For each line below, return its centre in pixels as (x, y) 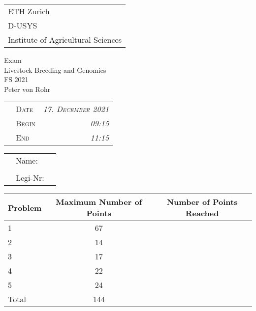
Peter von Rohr (27, 89)
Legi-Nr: (30, 178)
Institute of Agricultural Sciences (65, 40)
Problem (25, 207)
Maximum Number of (99, 202)
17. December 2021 (76, 109)
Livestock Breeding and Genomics (55, 70)
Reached (202, 213)
